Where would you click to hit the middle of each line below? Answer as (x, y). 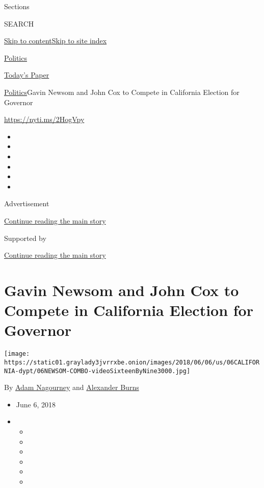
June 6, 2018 (36, 404)
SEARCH (19, 23)
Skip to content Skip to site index (56, 41)
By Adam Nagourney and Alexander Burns (72, 387)
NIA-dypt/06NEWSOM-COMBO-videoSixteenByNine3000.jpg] (97, 371)
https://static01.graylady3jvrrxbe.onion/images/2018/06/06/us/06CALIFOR (132, 362)
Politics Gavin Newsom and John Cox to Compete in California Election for (122, 92)
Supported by (25, 238)
